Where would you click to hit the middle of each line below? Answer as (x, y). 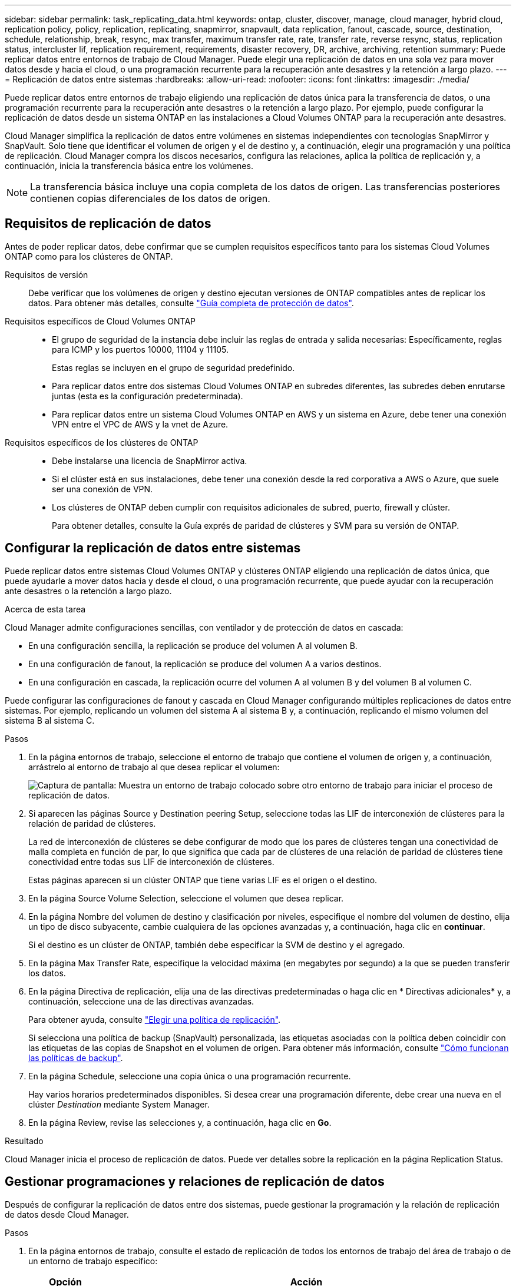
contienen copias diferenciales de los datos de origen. (150, 198)
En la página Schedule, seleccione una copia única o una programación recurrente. (190, 1076)
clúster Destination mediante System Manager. (119, 1104)
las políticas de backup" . (76, 1058)
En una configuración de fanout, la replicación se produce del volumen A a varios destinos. (205, 664)
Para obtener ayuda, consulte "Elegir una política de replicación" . (155, 1019)
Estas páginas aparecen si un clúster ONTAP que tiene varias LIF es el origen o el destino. (203, 880)
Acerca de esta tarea (45, 609)
